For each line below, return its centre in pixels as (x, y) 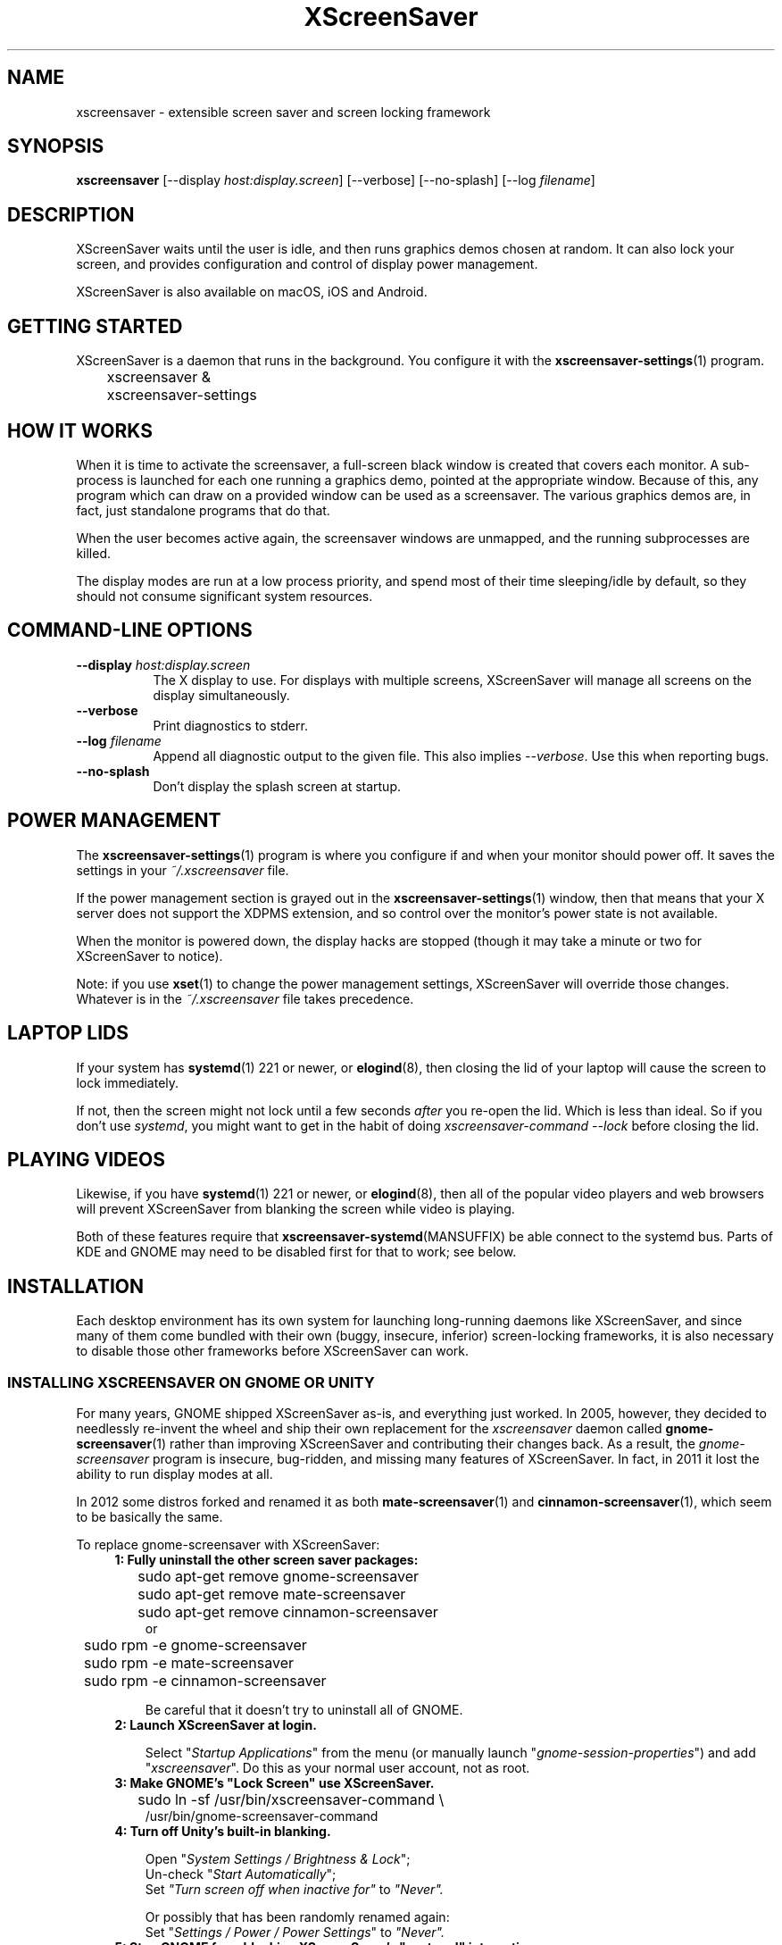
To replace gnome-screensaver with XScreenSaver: (228, 1544)
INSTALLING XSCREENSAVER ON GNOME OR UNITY (191, 1382)
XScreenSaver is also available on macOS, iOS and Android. (252, 292)
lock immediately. (128, 1082)
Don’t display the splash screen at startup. (277, 786)
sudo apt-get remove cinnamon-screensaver (288, 1611)
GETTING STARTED (95, 326)
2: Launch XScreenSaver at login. (216, 1724)
